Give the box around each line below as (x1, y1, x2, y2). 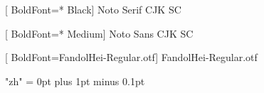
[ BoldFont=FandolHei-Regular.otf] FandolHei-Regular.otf (5, 50, 258, 65)
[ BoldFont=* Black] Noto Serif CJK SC (5, 2, 181, 16)
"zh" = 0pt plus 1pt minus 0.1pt (5, 73, 145, 88)
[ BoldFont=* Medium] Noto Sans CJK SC (5, 26, 194, 40)
